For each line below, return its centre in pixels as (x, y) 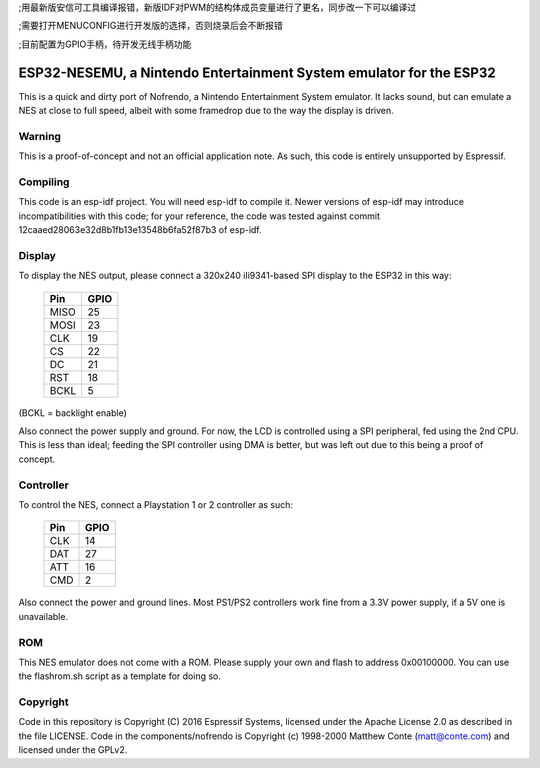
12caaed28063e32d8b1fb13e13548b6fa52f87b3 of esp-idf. (140, 230)
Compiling (44, 182)
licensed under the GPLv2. (73, 750)
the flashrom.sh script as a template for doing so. (120, 676)
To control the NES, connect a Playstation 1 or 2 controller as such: (156, 504)
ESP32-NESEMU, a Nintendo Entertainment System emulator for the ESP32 (257, 72)
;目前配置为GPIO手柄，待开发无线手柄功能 (105, 44)
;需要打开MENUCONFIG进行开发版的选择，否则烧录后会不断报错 (151, 26)
